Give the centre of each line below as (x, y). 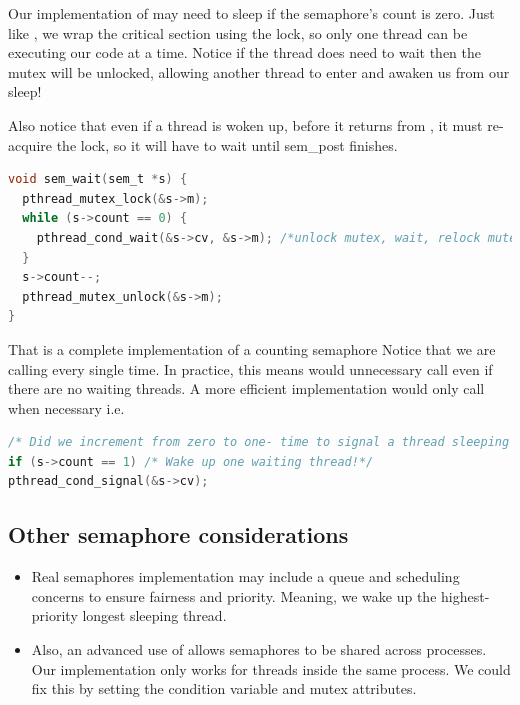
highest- (465, 595)
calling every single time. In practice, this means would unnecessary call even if (250, 368)
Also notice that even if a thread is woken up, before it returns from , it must (245, 124)
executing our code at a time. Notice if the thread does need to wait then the (245, 52)
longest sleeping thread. (154, 615)
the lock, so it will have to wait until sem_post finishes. (227, 144)
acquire (30, 144)
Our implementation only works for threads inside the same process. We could (271, 668)
